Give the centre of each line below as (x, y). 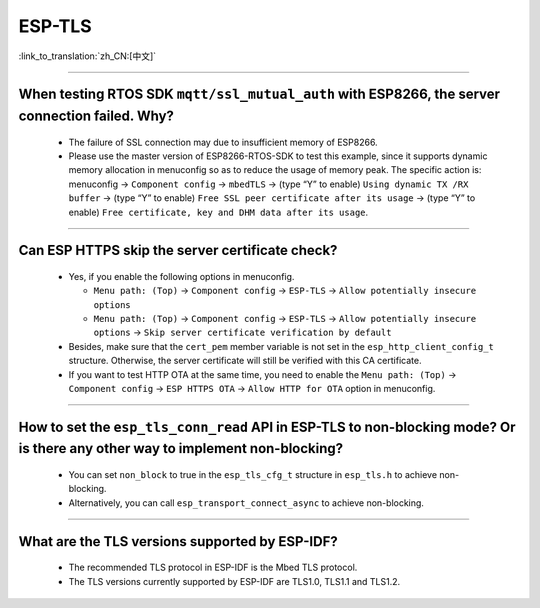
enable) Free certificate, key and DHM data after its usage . (218, 212)
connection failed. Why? (96, 115)
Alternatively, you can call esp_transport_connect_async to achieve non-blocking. (246, 502)
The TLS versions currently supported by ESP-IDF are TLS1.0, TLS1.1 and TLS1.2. (234, 581)
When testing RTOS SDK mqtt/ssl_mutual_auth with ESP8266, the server (259, 94)
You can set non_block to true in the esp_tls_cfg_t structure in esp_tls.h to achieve (253, 475)
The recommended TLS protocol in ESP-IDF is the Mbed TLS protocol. (213, 567)
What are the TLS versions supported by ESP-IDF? (178, 541)
